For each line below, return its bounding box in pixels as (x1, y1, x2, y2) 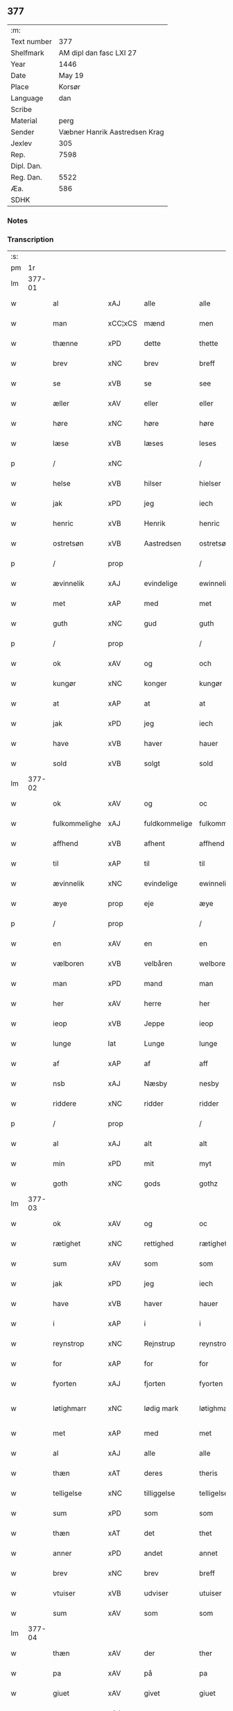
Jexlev (10, 138, 33, 148)
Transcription (7, 234, 54, 244)
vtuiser (53, 1589, 76, 1598)
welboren (198, 959, 230, 969)
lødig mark (144, 1403, 179, 1413)
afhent (144, 838, 165, 848)
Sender (10, 127, 35, 136)
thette (198, 339, 218, 349)
